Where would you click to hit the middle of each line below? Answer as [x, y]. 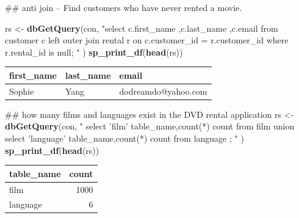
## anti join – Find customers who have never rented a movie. [124, 7]
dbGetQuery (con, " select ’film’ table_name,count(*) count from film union [150, 126]
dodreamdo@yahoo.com [163, 91]
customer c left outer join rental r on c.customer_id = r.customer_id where [147, 40]
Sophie [22, 91]
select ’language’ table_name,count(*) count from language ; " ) [124, 138]
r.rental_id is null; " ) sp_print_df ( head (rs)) [94, 52]
